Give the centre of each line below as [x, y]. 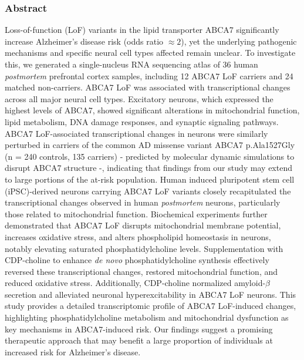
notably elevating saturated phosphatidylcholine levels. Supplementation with [144, 248]
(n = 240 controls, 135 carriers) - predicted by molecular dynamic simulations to [150, 156]
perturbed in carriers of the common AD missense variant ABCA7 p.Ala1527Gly [150, 145]
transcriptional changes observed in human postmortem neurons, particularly [143, 202]
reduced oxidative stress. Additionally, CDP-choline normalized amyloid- [135, 283]
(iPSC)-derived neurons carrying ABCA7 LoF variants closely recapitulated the [148, 191]
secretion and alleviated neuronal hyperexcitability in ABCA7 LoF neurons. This [151, 294]
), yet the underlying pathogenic [239, 41]
